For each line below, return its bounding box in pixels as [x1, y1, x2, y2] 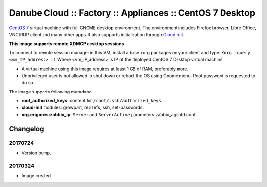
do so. [21, 80, 35, 86]
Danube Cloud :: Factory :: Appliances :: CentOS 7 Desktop [9, 7, 256, 18]
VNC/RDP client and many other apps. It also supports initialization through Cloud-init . [9, 31, 185, 37]
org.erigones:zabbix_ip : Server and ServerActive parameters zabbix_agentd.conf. [21, 111, 197, 117]
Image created [21, 173, 51, 179]
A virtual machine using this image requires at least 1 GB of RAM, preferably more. [21, 66, 189, 72]
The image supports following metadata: [9, 89, 91, 94]
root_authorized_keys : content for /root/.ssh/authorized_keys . [21, 98, 163, 104]
